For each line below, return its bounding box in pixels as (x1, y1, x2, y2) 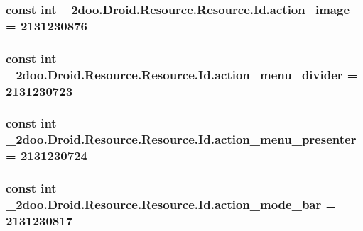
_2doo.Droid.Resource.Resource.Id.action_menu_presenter (6, 130, 357, 148)
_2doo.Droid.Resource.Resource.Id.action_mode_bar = (6, 195, 337, 213)
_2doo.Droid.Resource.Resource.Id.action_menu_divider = (6, 65, 358, 83)
